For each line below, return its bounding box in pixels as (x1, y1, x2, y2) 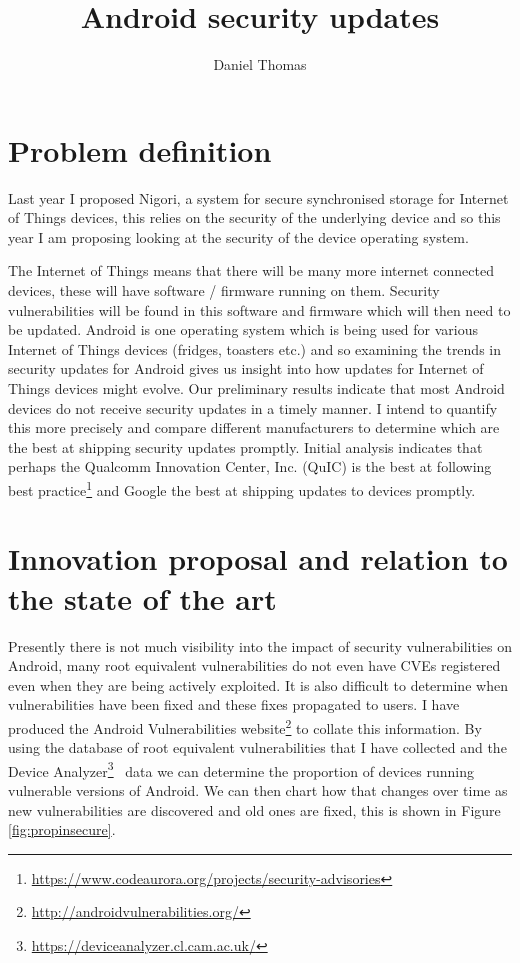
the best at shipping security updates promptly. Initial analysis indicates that (8, 436, 483, 457)
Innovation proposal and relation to (8, 538, 508, 579)
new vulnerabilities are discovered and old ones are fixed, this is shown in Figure (8, 799, 501, 820)
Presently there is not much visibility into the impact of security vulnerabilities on (8, 635, 512, 656)
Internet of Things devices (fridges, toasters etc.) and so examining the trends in (8, 338, 502, 359)
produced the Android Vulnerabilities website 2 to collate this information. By (8, 714, 482, 738)
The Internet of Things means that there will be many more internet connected (8, 260, 494, 281)
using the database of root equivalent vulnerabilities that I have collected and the (8, 737, 507, 758)
